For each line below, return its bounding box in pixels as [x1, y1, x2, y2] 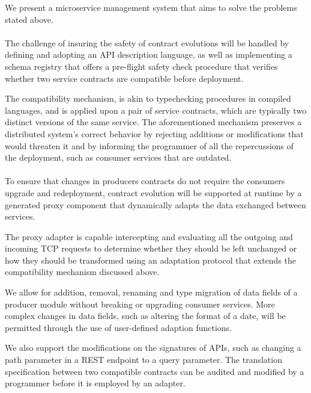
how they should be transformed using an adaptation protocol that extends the [5, 253, 297, 266]
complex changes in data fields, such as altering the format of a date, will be [5, 309, 286, 322]
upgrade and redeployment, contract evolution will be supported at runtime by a [5, 186, 302, 199]
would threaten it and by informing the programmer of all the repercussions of [5, 139, 294, 152]
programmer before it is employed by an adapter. [5, 377, 186, 389]
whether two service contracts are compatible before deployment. [5, 72, 244, 84]
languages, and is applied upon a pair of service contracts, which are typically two [5, 104, 307, 116]
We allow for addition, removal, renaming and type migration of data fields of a [5, 286, 298, 299]
